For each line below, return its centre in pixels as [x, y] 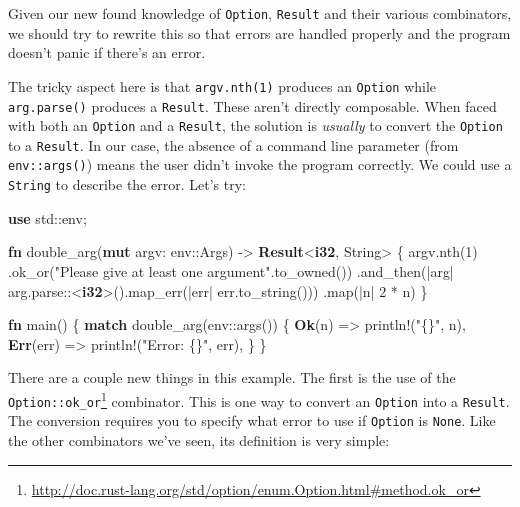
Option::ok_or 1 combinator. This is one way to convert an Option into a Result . [259, 399]
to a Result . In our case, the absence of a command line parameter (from [233, 144]
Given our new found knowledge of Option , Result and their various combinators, [260, 13]
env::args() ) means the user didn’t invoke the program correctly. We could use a [260, 164]
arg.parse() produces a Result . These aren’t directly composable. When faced [252, 105]
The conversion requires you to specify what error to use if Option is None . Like [252, 420]
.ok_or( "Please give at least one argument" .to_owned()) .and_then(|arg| [231, 270]
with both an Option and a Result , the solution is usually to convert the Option [255, 125]
